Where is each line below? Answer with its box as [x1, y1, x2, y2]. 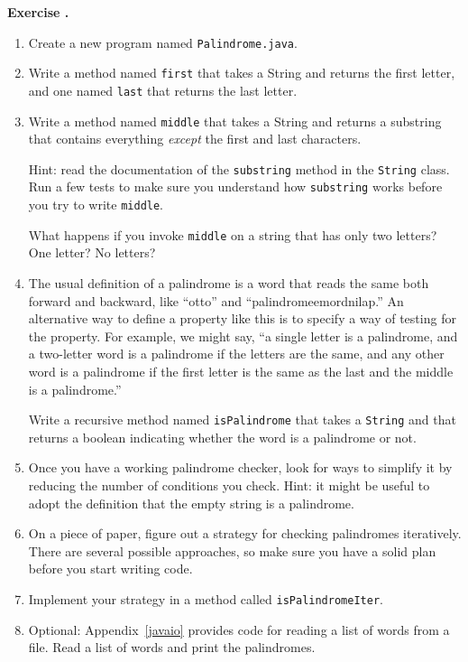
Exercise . [7, 3, 69, 21]
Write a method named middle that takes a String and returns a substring [28, 111, 442, 130]
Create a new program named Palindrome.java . [28, 33, 298, 51]
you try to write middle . [28, 195, 164, 214]
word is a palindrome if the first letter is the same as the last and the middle [28, 362, 454, 380]
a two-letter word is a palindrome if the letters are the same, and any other [28, 344, 445, 363]
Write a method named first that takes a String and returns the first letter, [28, 63, 455, 82]
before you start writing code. [28, 559, 193, 578]
